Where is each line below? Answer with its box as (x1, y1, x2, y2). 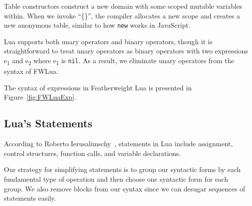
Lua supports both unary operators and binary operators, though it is (4, 36, 213, 46)
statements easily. (4, 193, 56, 203)
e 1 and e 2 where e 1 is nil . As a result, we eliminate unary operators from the (4, 55, 234, 67)
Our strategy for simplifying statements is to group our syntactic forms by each (4, 164, 241, 174)
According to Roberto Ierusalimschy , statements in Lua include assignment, (4, 138, 233, 149)
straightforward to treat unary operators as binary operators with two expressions (4, 46, 248, 56)
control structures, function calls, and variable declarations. (4, 148, 181, 158)
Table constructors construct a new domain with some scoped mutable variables (4, 1, 242, 11)
